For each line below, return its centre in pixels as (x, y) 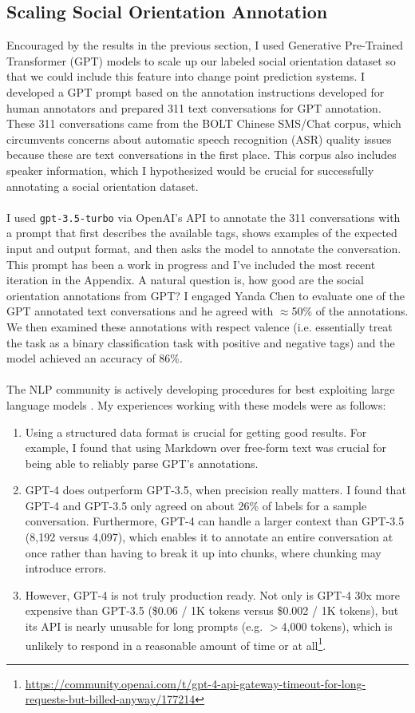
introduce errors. (66, 568)
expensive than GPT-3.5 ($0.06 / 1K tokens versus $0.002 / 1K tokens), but (212, 610)
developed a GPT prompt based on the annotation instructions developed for (196, 91)
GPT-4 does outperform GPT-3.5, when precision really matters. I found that (215, 490)
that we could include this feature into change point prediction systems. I (186, 76)
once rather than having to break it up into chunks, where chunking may (203, 552)
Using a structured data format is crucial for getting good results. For (196, 432)
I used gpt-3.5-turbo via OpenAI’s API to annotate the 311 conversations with (204, 217)
